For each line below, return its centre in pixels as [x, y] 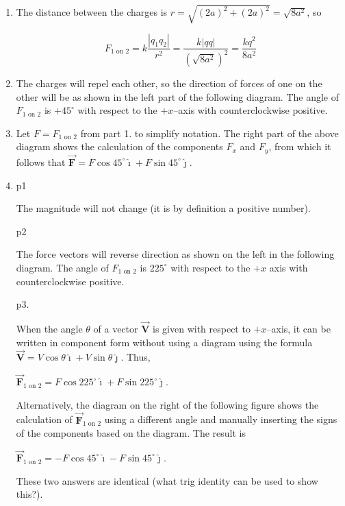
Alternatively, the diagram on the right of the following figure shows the [167, 404]
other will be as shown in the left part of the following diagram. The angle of [178, 96]
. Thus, [136, 357]
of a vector [116, 328]
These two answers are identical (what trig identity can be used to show [167, 480]
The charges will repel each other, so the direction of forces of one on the [169, 83]
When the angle [49, 328]
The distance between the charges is [92, 12]
